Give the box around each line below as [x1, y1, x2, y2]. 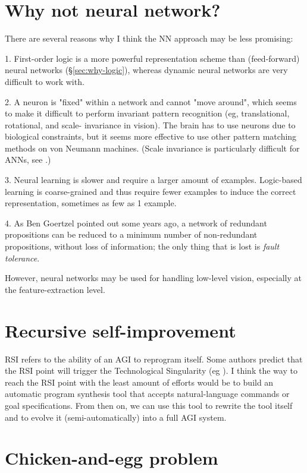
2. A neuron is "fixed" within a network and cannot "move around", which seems [5, 95, 297, 108]
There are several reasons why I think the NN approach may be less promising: [5, 32, 293, 45]
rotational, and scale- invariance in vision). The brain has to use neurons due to [5, 118, 296, 131]
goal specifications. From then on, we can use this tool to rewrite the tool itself [5, 399, 293, 411]
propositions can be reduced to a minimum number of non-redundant [5, 228, 258, 241]
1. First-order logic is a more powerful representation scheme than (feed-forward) [5, 52, 300, 64]
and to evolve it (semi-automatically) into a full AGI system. [5, 411, 227, 423]
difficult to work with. [5, 75, 84, 87]
